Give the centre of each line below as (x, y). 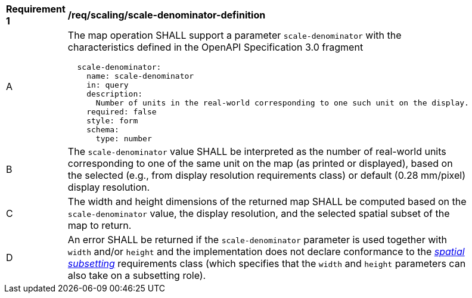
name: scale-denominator (140, 76)
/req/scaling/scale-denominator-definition (167, 15)
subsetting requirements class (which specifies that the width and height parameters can (267, 263)
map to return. (100, 225)
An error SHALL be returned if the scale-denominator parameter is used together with (257, 240)
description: (115, 94)
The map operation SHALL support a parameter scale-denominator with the (235, 35)
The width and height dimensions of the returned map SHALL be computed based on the (267, 201)
